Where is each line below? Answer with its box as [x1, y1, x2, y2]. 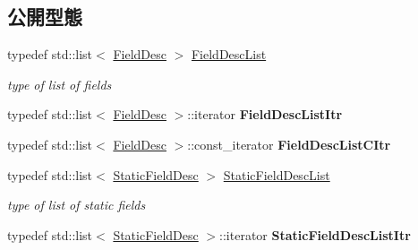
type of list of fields [7, 74, 112, 93]
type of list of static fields [7, 195, 146, 214]
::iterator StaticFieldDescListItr [219, 225, 411, 244]
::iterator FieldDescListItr [187, 105, 343, 124]
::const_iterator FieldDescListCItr [187, 134, 391, 153]
